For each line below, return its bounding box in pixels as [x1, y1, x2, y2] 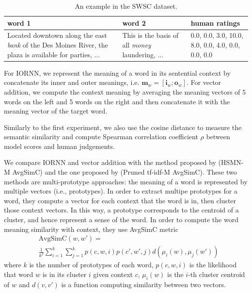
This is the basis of [122, 30, 179, 40]
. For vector [187, 77, 221, 87]
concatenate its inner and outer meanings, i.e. [4, 77, 140, 87]
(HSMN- [218, 157, 244, 167]
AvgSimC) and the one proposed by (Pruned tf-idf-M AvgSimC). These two [12, 167, 237, 177]
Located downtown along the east [7, 30, 107, 40]
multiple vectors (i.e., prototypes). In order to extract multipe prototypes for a [4, 186, 237, 196]
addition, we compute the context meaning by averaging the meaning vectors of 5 [4, 86, 246, 97]
